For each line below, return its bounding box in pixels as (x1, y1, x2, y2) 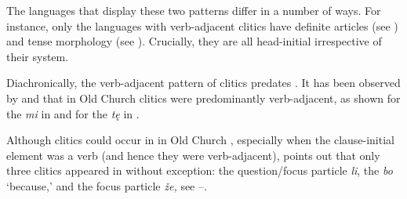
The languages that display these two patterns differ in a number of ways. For (6, 2, 381, 18)
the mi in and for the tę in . (6, 105, 140, 121)
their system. (6, 48, 69, 64)
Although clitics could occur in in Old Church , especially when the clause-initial (6, 132, 394, 148)
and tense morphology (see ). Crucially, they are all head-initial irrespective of (6, 33, 382, 49)
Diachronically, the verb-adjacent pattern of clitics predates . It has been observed (6, 74, 401, 91)
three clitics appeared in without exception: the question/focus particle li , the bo (6, 162, 393, 179)
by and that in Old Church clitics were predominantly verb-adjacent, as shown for (6, 89, 401, 106)
